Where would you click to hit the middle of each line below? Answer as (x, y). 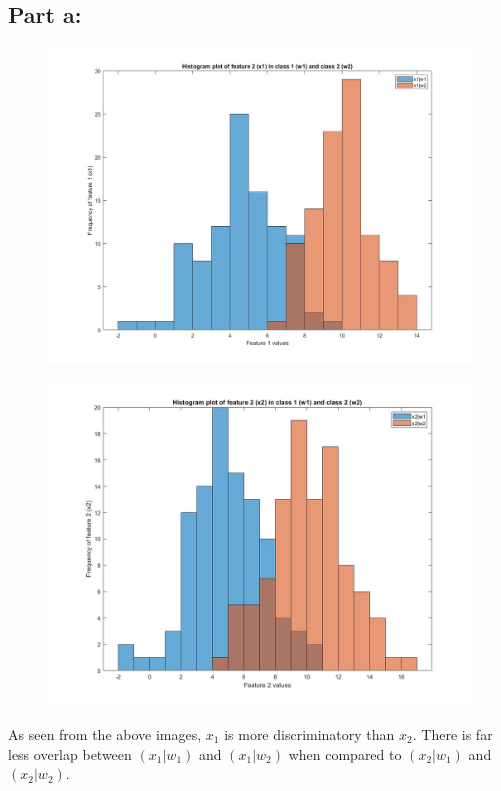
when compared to (345, 753)
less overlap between (70, 753)
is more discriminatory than (309, 733)
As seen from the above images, (105, 733)
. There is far (452, 733)
